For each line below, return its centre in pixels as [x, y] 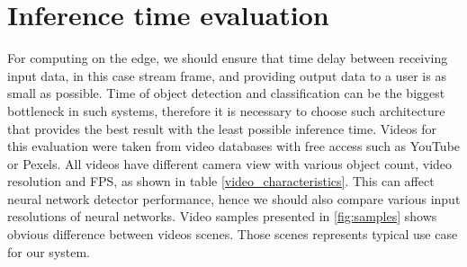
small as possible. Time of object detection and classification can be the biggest [226, 93]
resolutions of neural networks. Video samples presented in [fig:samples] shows [222, 216]
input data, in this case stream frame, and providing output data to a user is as [227, 75]
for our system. [49, 251]
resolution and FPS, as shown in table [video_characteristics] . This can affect [221, 181]
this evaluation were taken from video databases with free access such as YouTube [234, 146]
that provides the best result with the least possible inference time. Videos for [222, 128]
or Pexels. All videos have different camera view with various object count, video [230, 163]
